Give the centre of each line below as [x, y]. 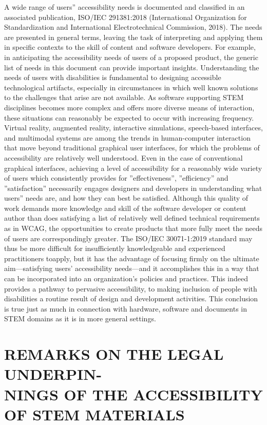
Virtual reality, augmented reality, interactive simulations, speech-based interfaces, [133, 128]
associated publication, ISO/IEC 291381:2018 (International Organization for [126, 17]
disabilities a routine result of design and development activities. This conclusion [131, 298]
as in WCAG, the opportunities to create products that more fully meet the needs [133, 228]
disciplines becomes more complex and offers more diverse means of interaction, [129, 107]
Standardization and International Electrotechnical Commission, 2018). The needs [133, 27]
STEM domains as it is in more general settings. [80, 318]
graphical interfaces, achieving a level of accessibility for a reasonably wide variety [133, 168]
